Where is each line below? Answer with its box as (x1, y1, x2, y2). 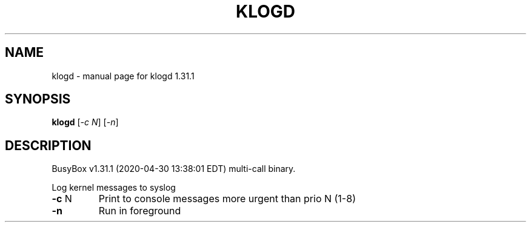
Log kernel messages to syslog (52, 182, 176, 193)
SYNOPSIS (5, 91, 71, 107)
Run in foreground (98, 205, 181, 217)
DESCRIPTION (5, 137, 92, 153)
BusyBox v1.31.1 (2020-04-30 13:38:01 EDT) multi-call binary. (52, 163, 296, 174)
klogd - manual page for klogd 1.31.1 (52, 70, 195, 81)
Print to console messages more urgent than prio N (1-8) (98, 192, 356, 205)
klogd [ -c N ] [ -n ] (52, 117, 119, 128)
